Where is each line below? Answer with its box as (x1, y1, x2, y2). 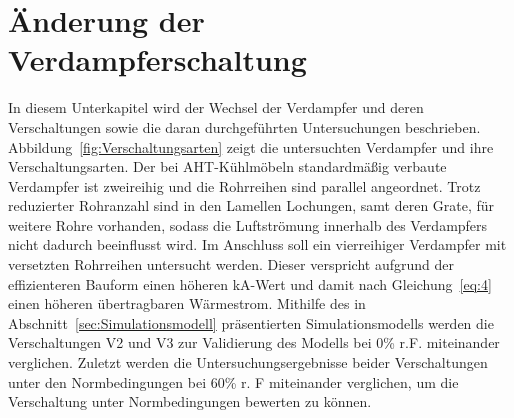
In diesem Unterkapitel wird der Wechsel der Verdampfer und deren (8, 97, 424, 118)
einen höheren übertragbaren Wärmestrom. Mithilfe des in (8, 293, 366, 314)
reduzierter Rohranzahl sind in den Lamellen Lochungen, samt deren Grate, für (8, 195, 495, 216)
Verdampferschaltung (8, 39, 307, 80)
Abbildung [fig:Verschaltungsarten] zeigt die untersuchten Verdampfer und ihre (8, 136, 494, 157)
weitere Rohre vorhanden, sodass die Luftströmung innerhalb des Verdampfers (8, 214, 488, 235)
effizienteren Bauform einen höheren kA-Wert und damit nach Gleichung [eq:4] (8, 273, 492, 294)
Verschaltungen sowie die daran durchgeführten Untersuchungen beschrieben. (8, 116, 481, 137)
